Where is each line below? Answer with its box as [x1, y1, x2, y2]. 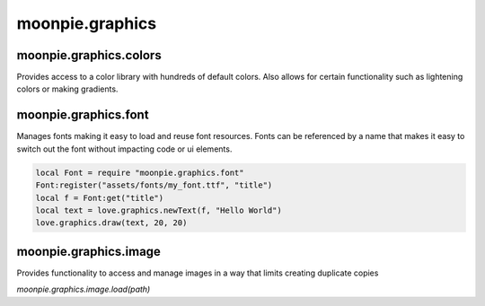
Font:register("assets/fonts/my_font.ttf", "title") [35, 180, 273, 190]
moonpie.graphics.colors [16, 48, 162, 63]
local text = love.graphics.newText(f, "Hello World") [35, 205, 282, 215]
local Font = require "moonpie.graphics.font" [35, 167, 244, 178]
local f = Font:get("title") [35, 193, 164, 203]
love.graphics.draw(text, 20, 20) [35, 218, 188, 228]
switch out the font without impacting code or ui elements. [16, 144, 233, 154]
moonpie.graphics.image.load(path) [16, 284, 151, 295]
